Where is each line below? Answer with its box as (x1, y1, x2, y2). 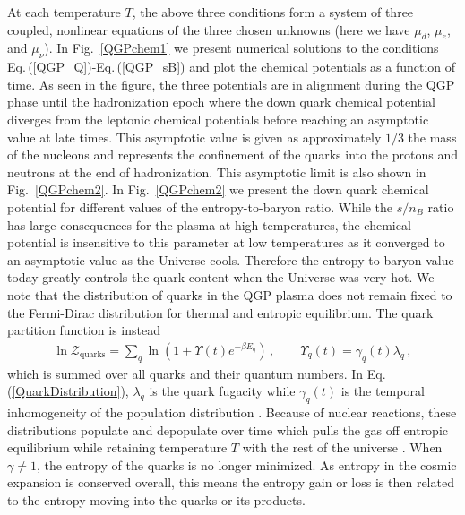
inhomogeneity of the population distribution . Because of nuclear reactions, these (7, 402, 457, 421)
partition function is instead (7, 321, 160, 339)
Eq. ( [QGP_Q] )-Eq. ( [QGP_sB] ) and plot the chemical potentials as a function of (7, 57, 456, 76)
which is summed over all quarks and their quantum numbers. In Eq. (7, 364, 386, 382)
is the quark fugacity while (149, 382, 296, 400)
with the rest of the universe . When (242, 438, 443, 457)
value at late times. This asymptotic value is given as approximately (7, 127, 382, 146)
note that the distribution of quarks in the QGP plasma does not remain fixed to (7, 285, 452, 304)
